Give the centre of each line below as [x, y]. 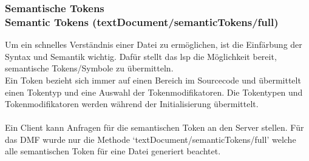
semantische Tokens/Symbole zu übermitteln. [89, 68]
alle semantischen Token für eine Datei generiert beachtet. [113, 151]
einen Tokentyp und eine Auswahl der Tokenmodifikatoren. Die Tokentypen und [154, 92]
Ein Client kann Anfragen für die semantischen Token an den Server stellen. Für [154, 127]
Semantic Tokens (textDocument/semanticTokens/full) [142, 21]
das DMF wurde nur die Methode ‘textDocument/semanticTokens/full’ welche [151, 139]
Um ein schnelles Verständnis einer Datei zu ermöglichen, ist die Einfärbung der [154, 44]
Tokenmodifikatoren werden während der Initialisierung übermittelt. [132, 104]
